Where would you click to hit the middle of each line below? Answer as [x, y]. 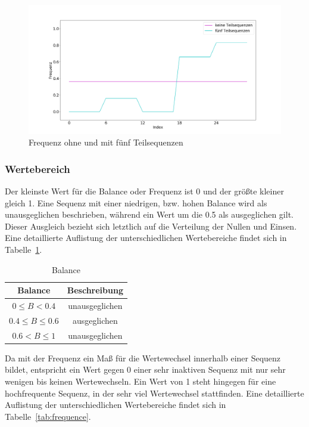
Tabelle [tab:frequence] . [48, 416]
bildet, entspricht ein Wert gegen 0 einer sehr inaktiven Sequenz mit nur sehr [145, 369]
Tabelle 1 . [24, 249]
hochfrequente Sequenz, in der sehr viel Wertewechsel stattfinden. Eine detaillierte [154, 393]
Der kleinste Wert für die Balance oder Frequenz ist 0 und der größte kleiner [144, 191]
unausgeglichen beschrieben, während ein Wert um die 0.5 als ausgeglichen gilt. [149, 214]
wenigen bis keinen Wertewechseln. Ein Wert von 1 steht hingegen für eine [141, 381]
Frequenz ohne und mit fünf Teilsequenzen [106, 142]
